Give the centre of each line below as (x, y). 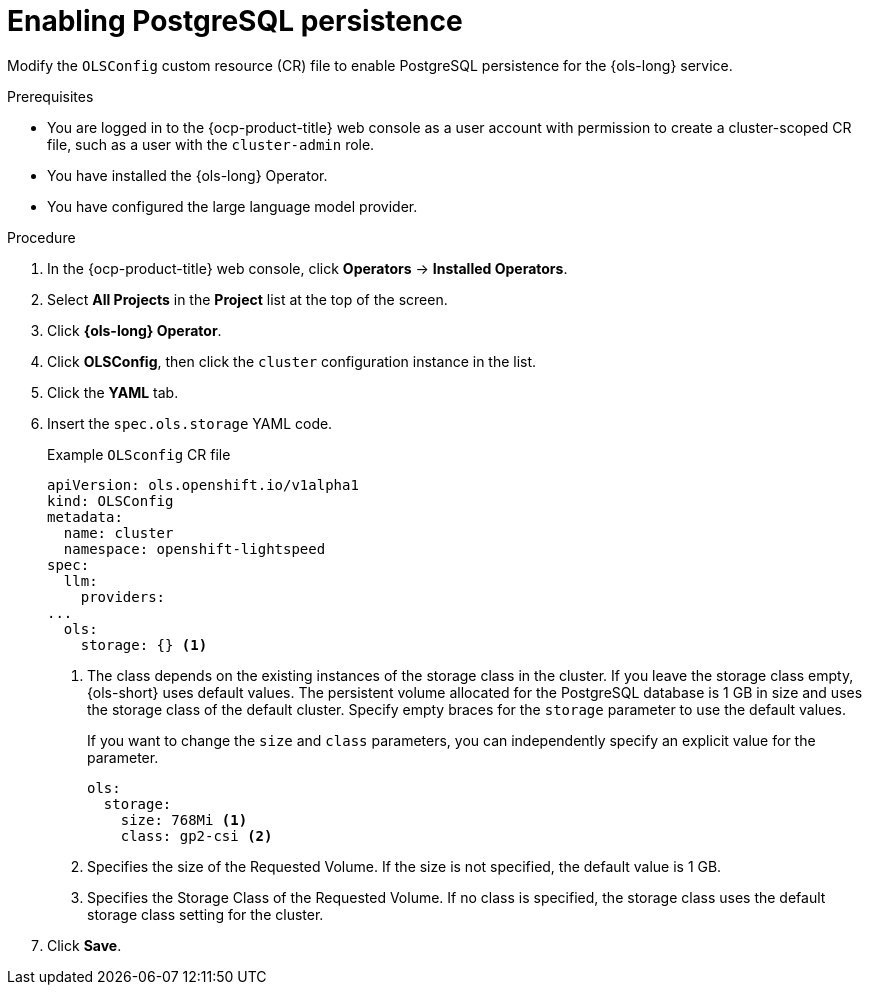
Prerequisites (50, 96)
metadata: (85, 516)
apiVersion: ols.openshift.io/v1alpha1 (203, 484)
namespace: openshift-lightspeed (194, 548)
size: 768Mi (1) (184, 819)
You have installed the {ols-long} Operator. (187, 175)
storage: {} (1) (144, 644)
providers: (123, 596)
